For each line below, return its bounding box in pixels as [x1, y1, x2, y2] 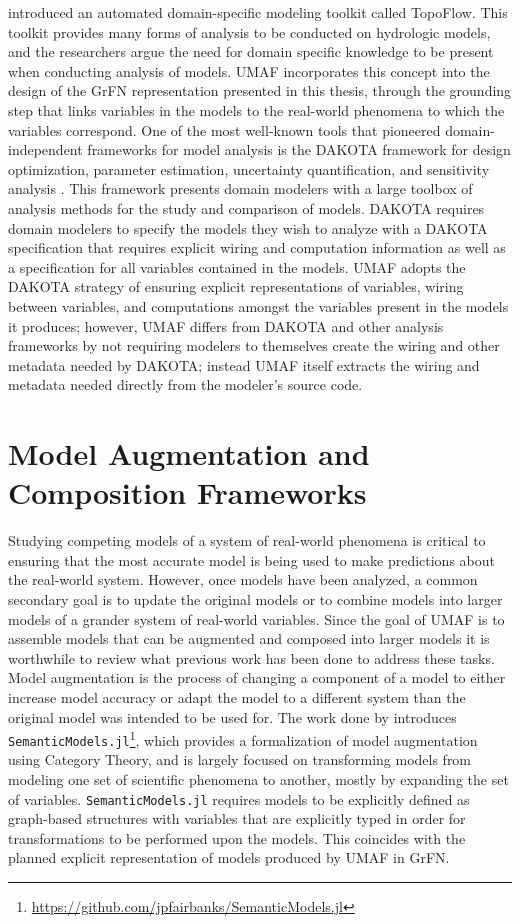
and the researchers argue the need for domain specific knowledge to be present [8, 41, 494, 62]
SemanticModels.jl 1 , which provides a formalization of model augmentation [8, 727, 478, 750]
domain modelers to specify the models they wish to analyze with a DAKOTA [8, 217, 488, 238]
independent [8, 139, 83, 160]
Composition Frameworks [8, 472, 367, 513]
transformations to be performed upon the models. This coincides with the [8, 827, 466, 848]
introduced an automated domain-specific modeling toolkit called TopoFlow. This [8, 2, 508, 22]
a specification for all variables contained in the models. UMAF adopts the [8, 256, 466, 277]
